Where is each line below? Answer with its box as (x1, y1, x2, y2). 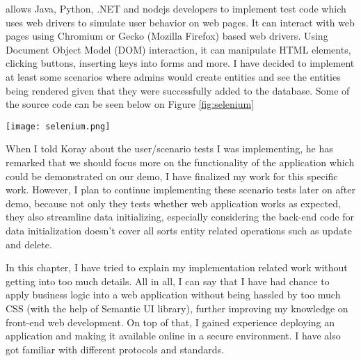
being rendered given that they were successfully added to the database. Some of (6, 83, 350, 97)
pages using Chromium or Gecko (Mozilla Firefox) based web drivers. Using (6, 29, 328, 43)
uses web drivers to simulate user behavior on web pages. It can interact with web (6, 15, 355, 29)
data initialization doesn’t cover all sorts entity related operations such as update (6, 223, 352, 237)
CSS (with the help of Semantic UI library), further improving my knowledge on (6, 300, 348, 315)
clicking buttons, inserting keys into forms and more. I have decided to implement (6, 56, 355, 70)
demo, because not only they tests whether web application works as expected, (6, 195, 341, 210)
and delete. (6, 236, 52, 251)
